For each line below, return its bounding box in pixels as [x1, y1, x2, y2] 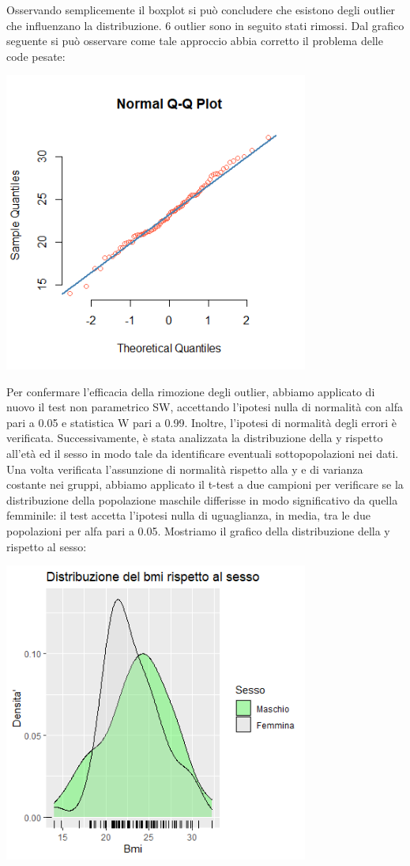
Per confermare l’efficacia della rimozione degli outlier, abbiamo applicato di [6, 383, 375, 399]
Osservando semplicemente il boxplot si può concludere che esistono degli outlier [6, 2, 396, 17]
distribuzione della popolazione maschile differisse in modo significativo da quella [6, 491, 398, 508]
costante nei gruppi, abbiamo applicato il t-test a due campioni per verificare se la [6, 476, 404, 493]
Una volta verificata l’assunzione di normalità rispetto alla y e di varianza [6, 460, 363, 477]
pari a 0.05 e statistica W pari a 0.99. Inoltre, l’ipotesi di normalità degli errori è [6, 414, 397, 430]
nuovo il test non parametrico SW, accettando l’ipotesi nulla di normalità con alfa [6, 399, 403, 415]
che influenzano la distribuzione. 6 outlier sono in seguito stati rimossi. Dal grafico [6, 17, 404, 33]
